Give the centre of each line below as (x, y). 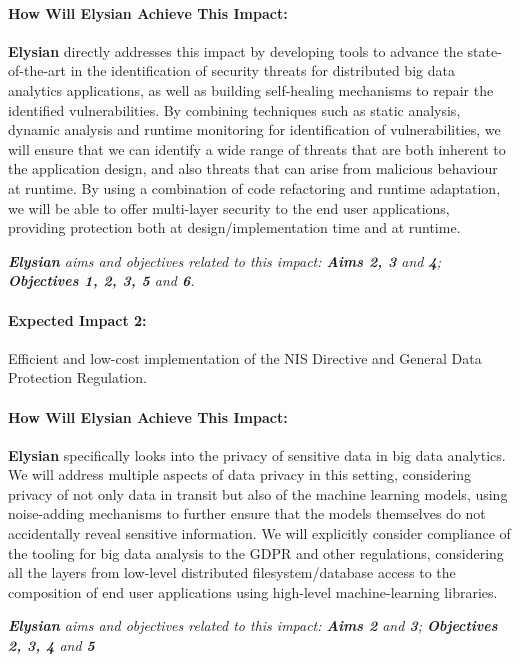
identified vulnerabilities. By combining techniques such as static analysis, (234, 109)
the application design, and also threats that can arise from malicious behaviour (253, 168)
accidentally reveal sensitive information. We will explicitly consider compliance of (259, 533)
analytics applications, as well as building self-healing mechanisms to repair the (251, 89)
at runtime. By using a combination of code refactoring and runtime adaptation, (254, 187)
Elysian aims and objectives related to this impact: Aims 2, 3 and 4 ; (225, 260)
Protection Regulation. (77, 377)
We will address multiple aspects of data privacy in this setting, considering (240, 474)
